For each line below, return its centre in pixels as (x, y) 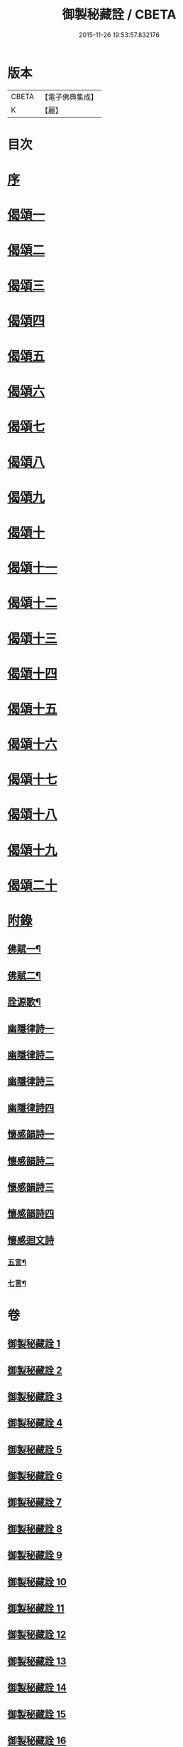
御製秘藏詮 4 (35, 1423)
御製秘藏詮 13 (37, 1661)
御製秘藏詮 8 (35, 1529)
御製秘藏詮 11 (36, 1608)
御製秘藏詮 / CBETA (119, 15)
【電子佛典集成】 (69, 97)
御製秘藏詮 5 (35, 1449)
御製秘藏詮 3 (35, 1397)
